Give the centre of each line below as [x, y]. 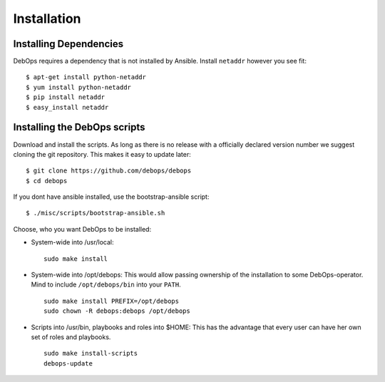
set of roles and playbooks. [71, 337]
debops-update [68, 363]
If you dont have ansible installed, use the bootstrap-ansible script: [111, 197]
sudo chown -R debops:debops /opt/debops [117, 311]
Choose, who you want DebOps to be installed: [82, 229]
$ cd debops [47, 181]
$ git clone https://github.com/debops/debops [109, 171]
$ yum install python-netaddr [79, 87]
